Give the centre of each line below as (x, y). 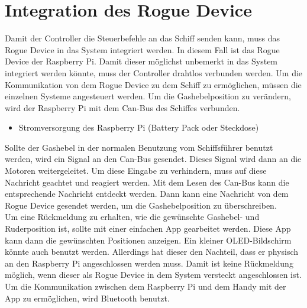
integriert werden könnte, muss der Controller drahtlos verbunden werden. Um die (154, 72)
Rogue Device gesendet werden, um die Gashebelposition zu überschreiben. (141, 205)
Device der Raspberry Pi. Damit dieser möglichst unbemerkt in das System (141, 61)
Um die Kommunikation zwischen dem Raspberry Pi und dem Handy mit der (146, 286)
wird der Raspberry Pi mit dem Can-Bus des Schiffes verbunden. (122, 107)
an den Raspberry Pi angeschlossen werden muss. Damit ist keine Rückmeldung (149, 263)
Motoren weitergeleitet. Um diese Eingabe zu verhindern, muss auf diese (136, 171)
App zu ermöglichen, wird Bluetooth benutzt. (87, 298)
